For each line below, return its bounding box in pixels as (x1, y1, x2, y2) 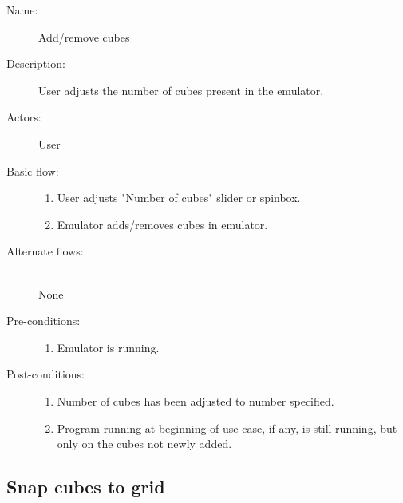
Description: (6, 55, 65, 72)
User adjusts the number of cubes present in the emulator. (38, 81, 324, 98)
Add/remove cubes (38, 28, 130, 45)
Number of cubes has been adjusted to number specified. (57, 392, 334, 409)
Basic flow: (6, 162, 59, 179)
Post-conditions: (6, 366, 85, 382)
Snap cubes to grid (6, 474, 165, 499)
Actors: (6, 109, 41, 125)
